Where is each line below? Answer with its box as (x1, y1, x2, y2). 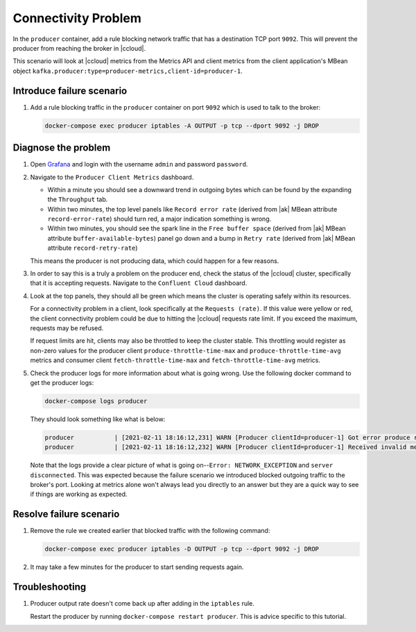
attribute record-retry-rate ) (47, 244, 138, 253)
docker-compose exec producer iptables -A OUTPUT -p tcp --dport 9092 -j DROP (44, 121, 319, 130)
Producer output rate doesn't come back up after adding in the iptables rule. (30, 599, 254, 608)
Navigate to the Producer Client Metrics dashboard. (30, 173, 194, 181)
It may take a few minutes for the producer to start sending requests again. (30, 563, 244, 572)
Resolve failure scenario (12, 509, 120, 520)
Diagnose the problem (12, 142, 111, 154)
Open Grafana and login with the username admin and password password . (30, 160, 248, 169)
